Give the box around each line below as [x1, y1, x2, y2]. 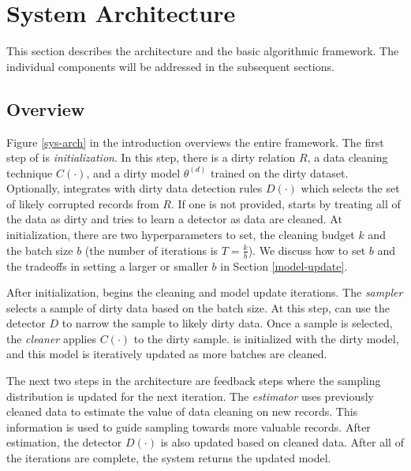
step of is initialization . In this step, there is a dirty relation [6, 149, 296, 166]
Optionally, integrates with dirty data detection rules [6, 180, 263, 196]
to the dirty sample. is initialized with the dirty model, [133, 330, 399, 346]
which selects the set [301, 180, 400, 196]
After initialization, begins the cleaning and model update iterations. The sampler [6, 284, 403, 301]
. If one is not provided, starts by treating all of [170, 195, 401, 211]
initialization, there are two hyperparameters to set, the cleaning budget [6, 226, 355, 243]
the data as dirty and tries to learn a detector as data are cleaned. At [6, 211, 342, 227]
